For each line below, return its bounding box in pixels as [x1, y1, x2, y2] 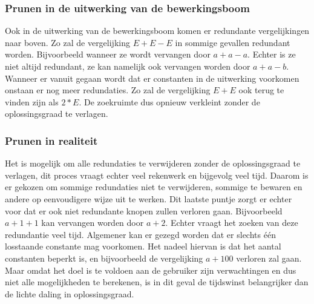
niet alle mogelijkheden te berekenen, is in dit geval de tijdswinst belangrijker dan [5, 276, 309, 288]
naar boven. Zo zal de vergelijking [5, 36, 130, 48]
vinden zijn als [5, 95, 59, 108]
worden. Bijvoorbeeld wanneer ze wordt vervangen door [5, 48, 211, 61]
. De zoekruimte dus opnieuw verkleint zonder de [79, 95, 260, 108]
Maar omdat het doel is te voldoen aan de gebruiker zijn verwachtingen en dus [5, 263, 296, 276]
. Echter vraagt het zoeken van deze [165, 216, 298, 229]
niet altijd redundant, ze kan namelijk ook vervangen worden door [5, 60, 250, 72]
